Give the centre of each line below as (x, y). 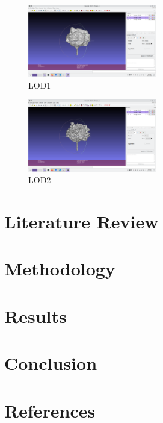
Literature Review (81, 221)
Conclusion (51, 363)
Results (35, 315)
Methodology (60, 268)
